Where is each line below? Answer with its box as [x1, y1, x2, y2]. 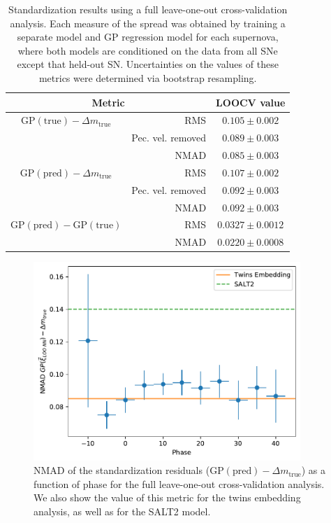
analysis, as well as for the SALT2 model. [34, 504, 211, 519]
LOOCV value [216, 95, 286, 109]
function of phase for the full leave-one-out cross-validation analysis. [34, 476, 325, 491]
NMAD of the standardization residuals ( [34, 463, 210, 477]
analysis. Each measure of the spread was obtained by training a [10, 15, 286, 30]
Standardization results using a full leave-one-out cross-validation [8, 2, 288, 16]
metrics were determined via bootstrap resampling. [38, 70, 257, 85]
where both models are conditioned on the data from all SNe [17, 43, 278, 57]
